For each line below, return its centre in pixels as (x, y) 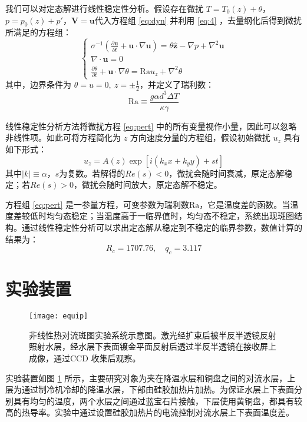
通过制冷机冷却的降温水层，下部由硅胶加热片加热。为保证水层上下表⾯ (158, 389)
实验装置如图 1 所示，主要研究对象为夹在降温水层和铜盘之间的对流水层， (146, 378)
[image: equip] (59, 316)
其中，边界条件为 (38, 84)
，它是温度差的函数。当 (245, 204)
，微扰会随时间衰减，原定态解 (227, 173)
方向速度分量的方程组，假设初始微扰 (200, 137)
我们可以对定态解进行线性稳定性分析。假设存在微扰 (104, 8)
